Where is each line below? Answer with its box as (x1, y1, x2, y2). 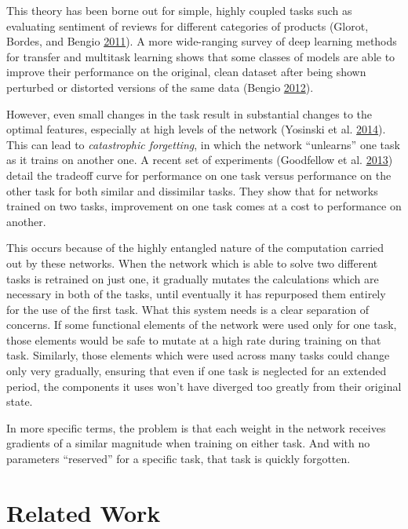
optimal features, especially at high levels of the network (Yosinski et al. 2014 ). (6, 121, 386, 137)
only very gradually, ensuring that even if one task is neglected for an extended (6, 363, 387, 379)
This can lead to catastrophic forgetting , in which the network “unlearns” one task (6, 136, 400, 152)
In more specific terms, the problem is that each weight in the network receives (6, 419, 386, 436)
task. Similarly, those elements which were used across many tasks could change (6, 347, 390, 363)
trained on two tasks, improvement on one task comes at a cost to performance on (6, 198, 402, 214)
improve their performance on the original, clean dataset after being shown (6, 64, 366, 80)
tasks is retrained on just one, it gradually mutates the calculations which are (6, 270, 379, 286)
